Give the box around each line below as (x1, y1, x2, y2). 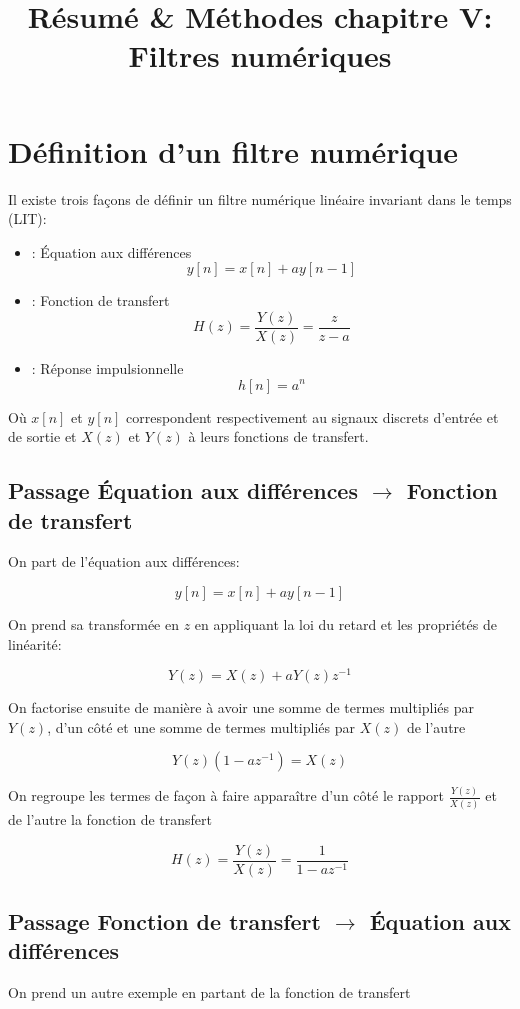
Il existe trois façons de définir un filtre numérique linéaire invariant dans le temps (8, 188, 512, 209)
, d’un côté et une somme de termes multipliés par (47, 716, 355, 737)
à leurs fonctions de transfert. (188, 426, 369, 447)
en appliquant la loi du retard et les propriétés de (194, 613, 497, 634)
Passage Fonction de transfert (8, 906, 321, 937)
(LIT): (8, 208, 47, 229)
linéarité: (8, 633, 62, 654)
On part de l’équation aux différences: (8, 551, 240, 572)
